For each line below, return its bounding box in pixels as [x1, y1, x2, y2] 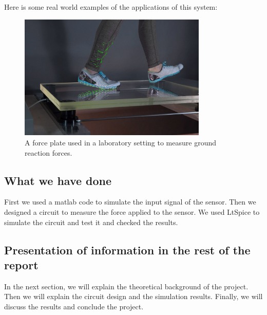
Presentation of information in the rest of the [4, 242, 251, 257]
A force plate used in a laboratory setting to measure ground [25, 137, 216, 148]
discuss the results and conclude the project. [4, 301, 144, 312]
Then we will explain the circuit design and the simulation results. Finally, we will [4, 291, 263, 302]
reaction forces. [25, 147, 72, 158]
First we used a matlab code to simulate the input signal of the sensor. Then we [4, 196, 256, 207]
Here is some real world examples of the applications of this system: [4, 2, 218, 12]
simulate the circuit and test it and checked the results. [4, 216, 178, 227]
